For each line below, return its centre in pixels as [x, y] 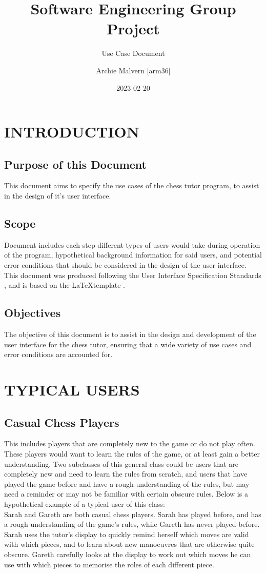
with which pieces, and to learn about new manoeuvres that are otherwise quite [129, 544]
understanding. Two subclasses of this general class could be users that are [121, 463]
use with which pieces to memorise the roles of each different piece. [109, 564]
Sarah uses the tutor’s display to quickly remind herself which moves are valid [127, 534]
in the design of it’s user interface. [58, 196]
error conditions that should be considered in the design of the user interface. [125, 265]
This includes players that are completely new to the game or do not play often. [130, 443]
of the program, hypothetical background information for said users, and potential [133, 255]
